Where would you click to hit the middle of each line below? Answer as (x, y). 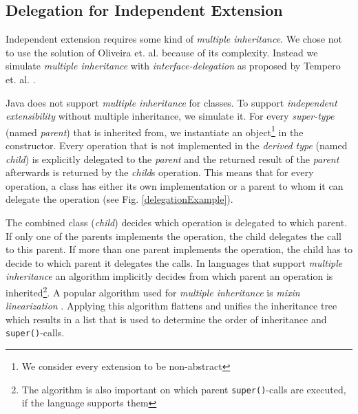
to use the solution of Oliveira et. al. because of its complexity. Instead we (162, 52)
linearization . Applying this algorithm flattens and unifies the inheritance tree (171, 306)
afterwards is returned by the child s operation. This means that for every (160, 172)
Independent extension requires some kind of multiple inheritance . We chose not (174, 39)
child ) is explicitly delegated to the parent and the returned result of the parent (172, 159)
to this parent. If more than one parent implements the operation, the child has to (179, 249)
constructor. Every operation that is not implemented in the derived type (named (177, 145)
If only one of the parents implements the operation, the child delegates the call (173, 236)
